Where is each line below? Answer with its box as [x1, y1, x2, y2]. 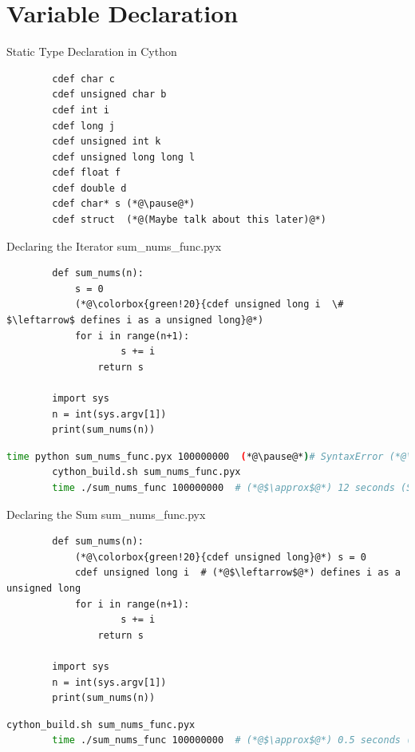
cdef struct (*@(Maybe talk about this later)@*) [52, 214, 326, 226]
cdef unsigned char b [52, 89, 167, 101]
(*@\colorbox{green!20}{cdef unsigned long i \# [74, 299, 344, 311]
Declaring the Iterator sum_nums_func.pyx [6, 237, 222, 254]
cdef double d [52, 182, 127, 194]
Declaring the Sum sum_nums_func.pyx [6, 505, 206, 522]
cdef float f [52, 167, 121, 179]
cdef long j [52, 120, 116, 132]
